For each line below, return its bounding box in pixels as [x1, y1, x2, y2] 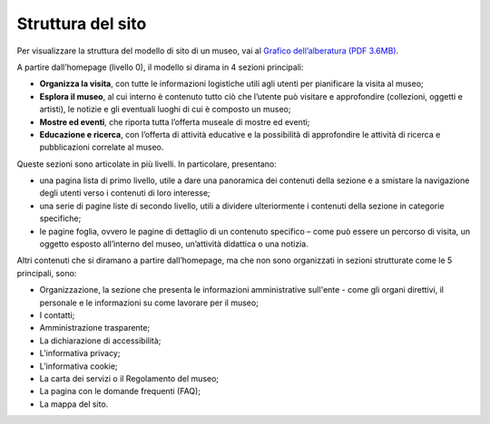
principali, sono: [16, 267, 77, 278]
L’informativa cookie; [39, 361, 118, 371]
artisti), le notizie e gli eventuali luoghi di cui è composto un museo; [39, 104, 291, 115]
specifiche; [39, 213, 82, 224]
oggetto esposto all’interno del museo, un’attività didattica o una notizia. [39, 238, 309, 249]
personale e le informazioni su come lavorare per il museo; [39, 297, 259, 308]
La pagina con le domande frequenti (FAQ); [39, 386, 201, 397]
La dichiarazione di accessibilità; [39, 335, 162, 346]
